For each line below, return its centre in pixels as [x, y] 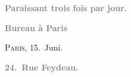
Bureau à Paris [36, 27]
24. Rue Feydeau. [42, 67]
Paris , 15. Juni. [34, 47]
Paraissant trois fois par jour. [66, 8]
